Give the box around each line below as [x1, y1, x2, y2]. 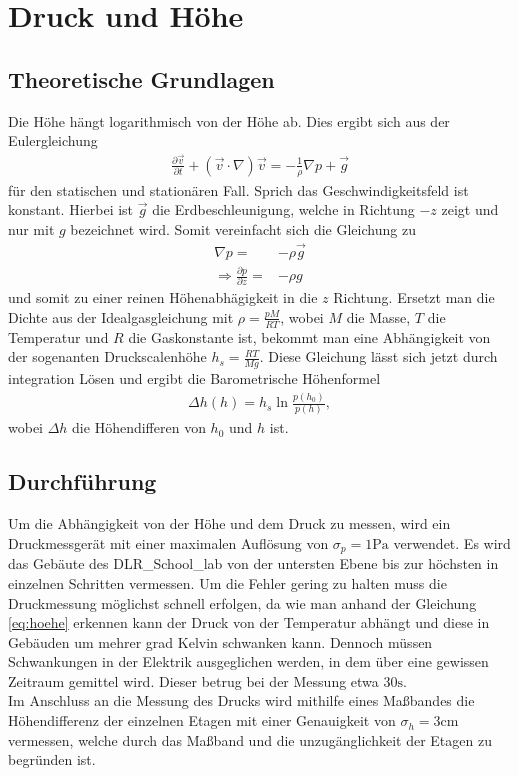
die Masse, [346, 306, 411, 327]
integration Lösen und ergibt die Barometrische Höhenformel [8, 368, 381, 389]
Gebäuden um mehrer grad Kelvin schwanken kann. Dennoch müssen [8, 631, 433, 652]
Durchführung [8, 466, 157, 497]
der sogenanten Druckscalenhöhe [8, 346, 207, 367]
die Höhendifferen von [72, 417, 206, 438]
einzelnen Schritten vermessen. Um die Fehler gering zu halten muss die [8, 572, 447, 593]
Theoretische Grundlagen [8, 63, 275, 94]
